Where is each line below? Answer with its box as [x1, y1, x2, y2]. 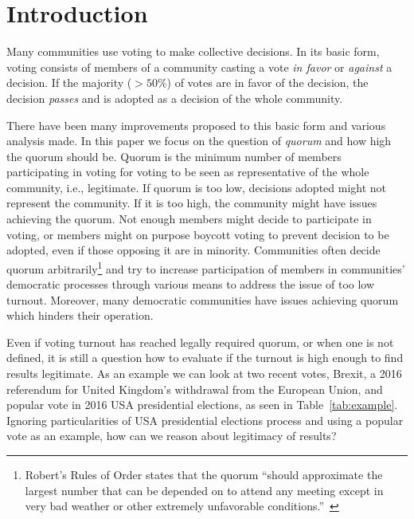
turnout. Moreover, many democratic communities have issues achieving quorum [6, 291, 399, 308]
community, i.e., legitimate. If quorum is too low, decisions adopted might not [6, 179, 387, 195]
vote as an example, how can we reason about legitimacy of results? [6, 427, 337, 444]
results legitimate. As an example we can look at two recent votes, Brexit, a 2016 [6, 365, 402, 382]
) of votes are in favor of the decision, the [166, 74, 369, 91]
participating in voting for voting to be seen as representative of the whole [6, 163, 369, 180]
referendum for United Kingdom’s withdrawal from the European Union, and [6, 380, 383, 397]
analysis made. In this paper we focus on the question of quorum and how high [6, 132, 392, 149]
